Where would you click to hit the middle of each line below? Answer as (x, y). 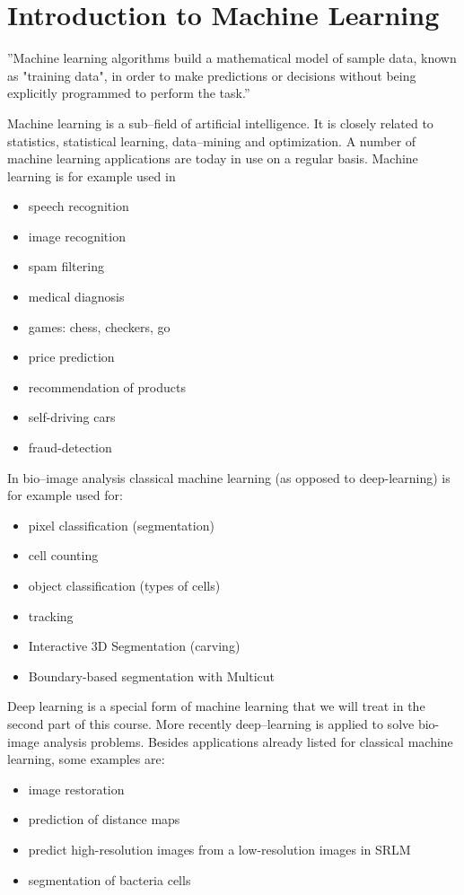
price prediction (71, 357)
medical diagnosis (76, 297)
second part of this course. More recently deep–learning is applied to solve (211, 723)
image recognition (77, 236)
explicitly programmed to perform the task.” (129, 93)
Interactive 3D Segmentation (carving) (134, 646)
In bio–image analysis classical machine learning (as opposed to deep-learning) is (229, 477)
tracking (51, 615)
